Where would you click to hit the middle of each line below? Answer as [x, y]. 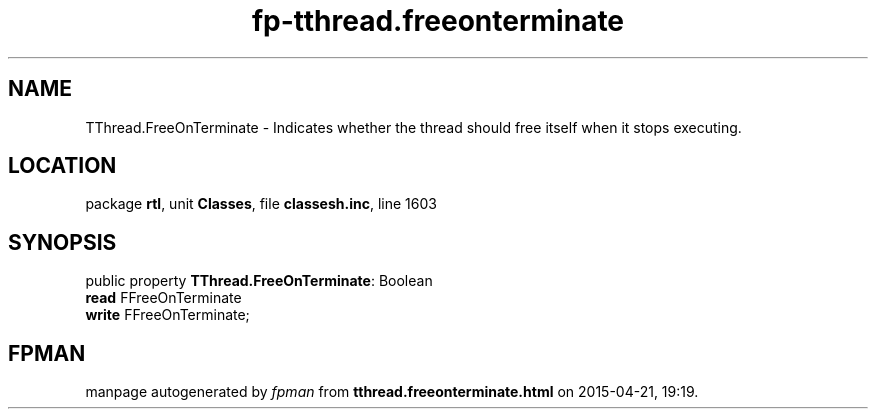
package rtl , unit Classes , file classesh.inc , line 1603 [261, 204]
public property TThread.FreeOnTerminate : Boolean [259, 281]
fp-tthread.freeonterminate [438, 21]
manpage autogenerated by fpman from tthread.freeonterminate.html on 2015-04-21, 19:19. [392, 392]
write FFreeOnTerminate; [167, 315]
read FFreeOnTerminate [163, 298]
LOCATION [62, 166]
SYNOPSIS [62, 242]
